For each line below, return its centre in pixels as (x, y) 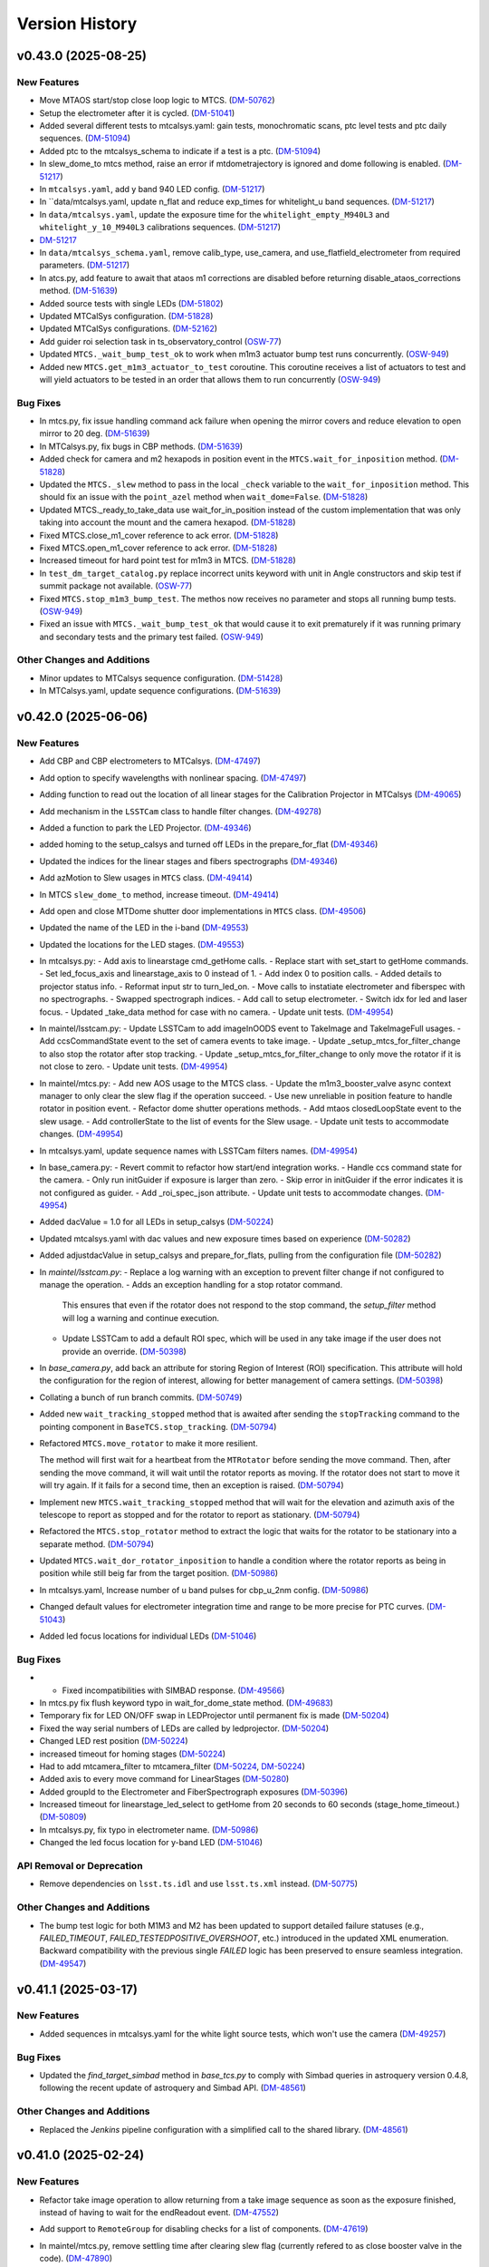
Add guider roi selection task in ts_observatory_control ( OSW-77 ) (161, 341)
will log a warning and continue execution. (141, 1318)
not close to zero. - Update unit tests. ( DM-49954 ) (134, 1066)
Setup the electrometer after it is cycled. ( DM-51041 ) (137, 112)
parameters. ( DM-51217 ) (85, 265)
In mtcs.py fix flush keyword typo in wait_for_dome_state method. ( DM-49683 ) (187, 1703)
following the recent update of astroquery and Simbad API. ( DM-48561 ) (173, 2088)
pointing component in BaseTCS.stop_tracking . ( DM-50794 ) (158, 1426)
